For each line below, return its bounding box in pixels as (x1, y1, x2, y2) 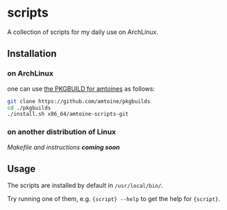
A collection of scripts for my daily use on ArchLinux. (7, 28, 158, 36)
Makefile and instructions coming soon (7, 143, 120, 151)
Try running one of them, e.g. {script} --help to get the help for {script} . (7, 195, 221, 203)
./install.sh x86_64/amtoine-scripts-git (7, 111, 129, 118)
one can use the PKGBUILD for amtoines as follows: (7, 85, 155, 93)
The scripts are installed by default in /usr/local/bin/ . (7, 182, 164, 190)
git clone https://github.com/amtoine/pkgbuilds (7, 98, 151, 105)
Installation (7, 48, 57, 60)
